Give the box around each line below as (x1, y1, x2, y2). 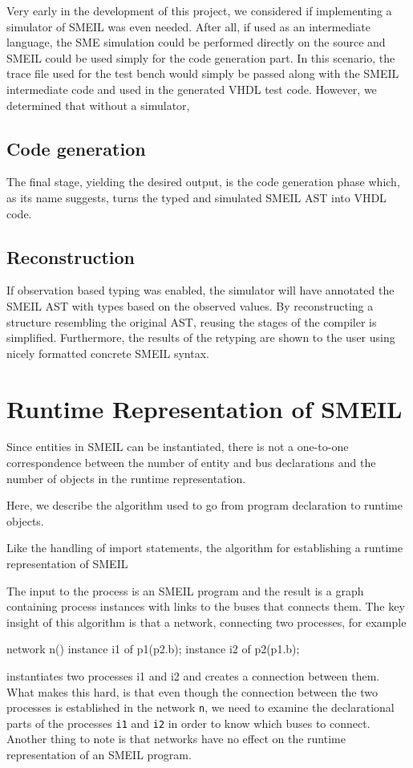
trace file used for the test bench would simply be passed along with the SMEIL (6, 65, 399, 82)
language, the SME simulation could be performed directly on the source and (6, 34, 386, 51)
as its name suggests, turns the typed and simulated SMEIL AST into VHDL (6, 189, 387, 205)
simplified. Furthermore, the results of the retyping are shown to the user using (6, 329, 395, 346)
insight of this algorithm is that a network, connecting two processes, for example (6, 613, 407, 630)
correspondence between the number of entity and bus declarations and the (6, 454, 376, 471)
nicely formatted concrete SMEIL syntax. (6, 344, 209, 361)
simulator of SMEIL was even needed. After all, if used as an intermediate (6, 18, 370, 35)
